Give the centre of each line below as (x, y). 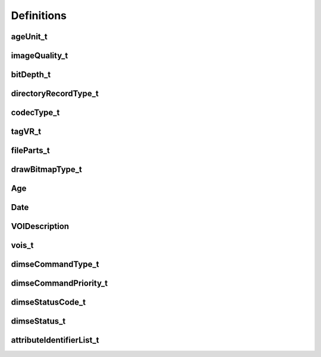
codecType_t (35, 113)
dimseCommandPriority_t (59, 284)
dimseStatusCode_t (48, 303)
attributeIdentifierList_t (55, 340)
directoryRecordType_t (55, 94)
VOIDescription (40, 226)
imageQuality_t (40, 56)
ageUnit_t (29, 37)
